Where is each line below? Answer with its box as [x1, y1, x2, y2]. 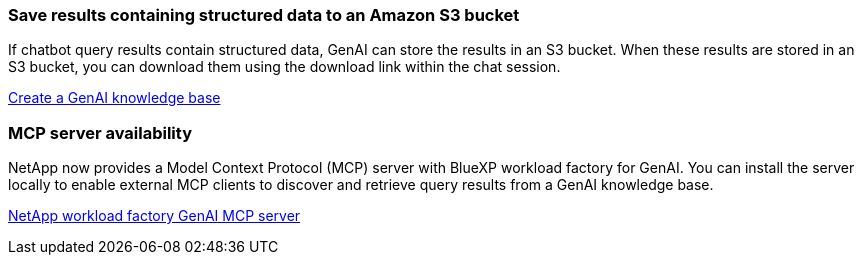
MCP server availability [8, 122, 192, 143]
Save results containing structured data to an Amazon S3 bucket [8, 5, 520, 25]
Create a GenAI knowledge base [8, 89, 221, 107]
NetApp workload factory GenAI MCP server [8, 207, 301, 225]
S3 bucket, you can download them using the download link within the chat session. [8, 58, 561, 76]
